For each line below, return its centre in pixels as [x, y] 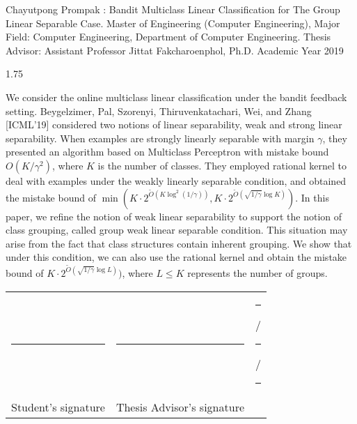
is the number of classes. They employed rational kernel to [222, 165]
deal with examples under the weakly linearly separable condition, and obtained [176, 180]
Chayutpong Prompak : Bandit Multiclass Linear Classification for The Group [173, 9]
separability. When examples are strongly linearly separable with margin [160, 138]
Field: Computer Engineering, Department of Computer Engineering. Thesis [168, 37]
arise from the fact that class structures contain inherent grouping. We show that [179, 243]
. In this [312, 197]
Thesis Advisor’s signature [180, 407]
